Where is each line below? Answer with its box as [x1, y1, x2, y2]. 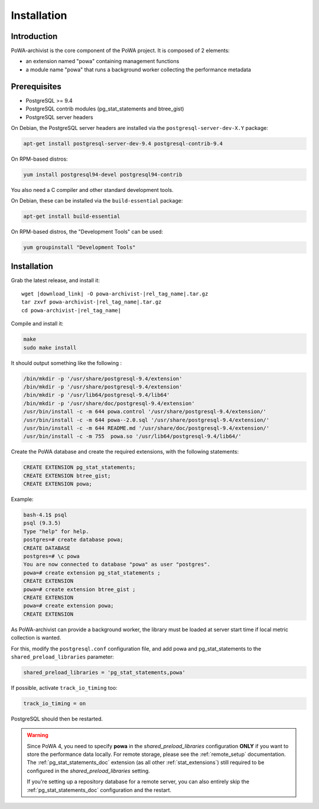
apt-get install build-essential [23, 213, 121, 220]
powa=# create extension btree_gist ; [23, 586, 136, 593]
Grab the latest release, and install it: [11, 276, 100, 283]
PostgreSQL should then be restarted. [11, 715, 103, 722]
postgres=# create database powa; [23, 536, 123, 543]
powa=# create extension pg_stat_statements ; [23, 569, 161, 576]
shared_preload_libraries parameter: [11, 653, 115, 660]
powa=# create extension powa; [23, 602, 115, 609]
